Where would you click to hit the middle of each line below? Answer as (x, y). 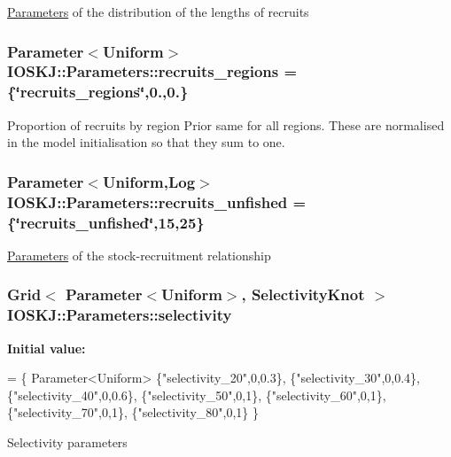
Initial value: (47, 348)
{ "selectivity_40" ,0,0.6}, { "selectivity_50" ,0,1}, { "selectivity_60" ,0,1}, (197, 395)
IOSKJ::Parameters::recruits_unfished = (157, 201)
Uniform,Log (149, 181)
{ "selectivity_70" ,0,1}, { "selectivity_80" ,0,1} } (133, 412)
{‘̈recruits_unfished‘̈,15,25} (106, 222)
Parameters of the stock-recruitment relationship (139, 255)
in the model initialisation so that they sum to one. (146, 142)
